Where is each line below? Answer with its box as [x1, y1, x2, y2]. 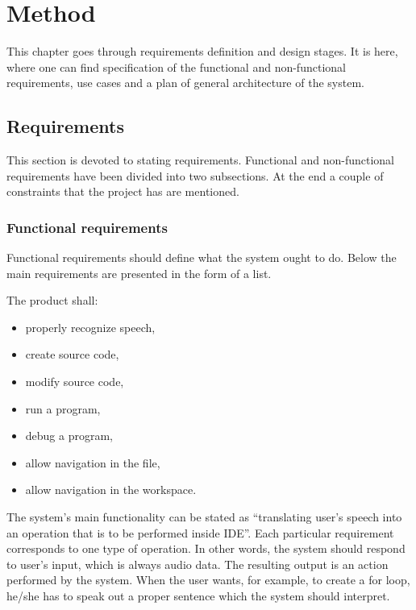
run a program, [25, 400, 101, 417]
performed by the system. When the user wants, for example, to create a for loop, [6, 571, 410, 588]
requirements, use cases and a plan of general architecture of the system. [6, 74, 364, 91]
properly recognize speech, [25, 318, 156, 335]
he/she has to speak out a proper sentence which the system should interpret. [6, 587, 390, 604]
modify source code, [25, 373, 124, 390]
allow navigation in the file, [25, 454, 160, 471]
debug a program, [25, 427, 114, 444]
